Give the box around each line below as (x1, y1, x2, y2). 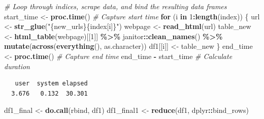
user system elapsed (15, 80, 88, 87)
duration (4, 61, 30, 71)
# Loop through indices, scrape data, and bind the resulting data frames (4, 1, 227, 11)
